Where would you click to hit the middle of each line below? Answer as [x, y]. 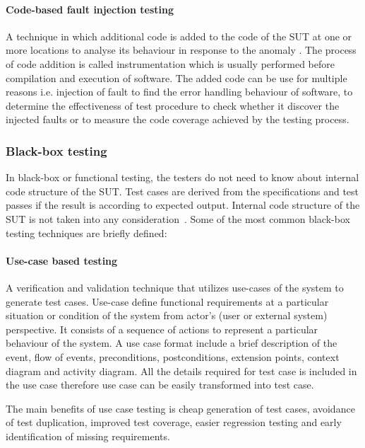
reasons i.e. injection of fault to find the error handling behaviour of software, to [179, 92]
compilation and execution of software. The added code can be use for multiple [176, 77]
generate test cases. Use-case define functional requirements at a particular [167, 301]
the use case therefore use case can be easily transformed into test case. [160, 385]
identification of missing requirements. [88, 436]
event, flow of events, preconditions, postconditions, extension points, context [173, 356]
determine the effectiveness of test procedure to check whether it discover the [173, 105]
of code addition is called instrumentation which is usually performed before [170, 63]
